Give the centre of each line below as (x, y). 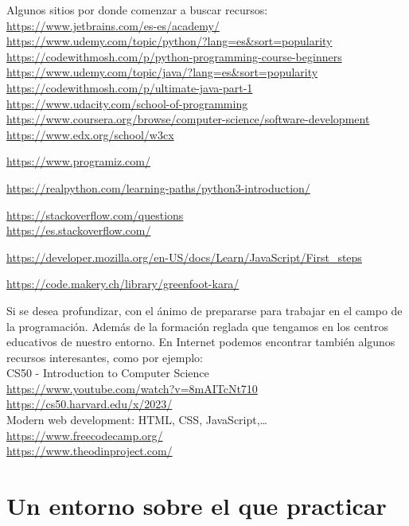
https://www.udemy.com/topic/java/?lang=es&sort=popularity (162, 72)
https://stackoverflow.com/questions (95, 214)
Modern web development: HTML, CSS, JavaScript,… (137, 420)
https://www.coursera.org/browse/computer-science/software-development (188, 119)
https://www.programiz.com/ (78, 161)
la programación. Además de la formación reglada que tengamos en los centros (197, 326)
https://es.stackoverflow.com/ (79, 230)
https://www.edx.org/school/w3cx (90, 134)
